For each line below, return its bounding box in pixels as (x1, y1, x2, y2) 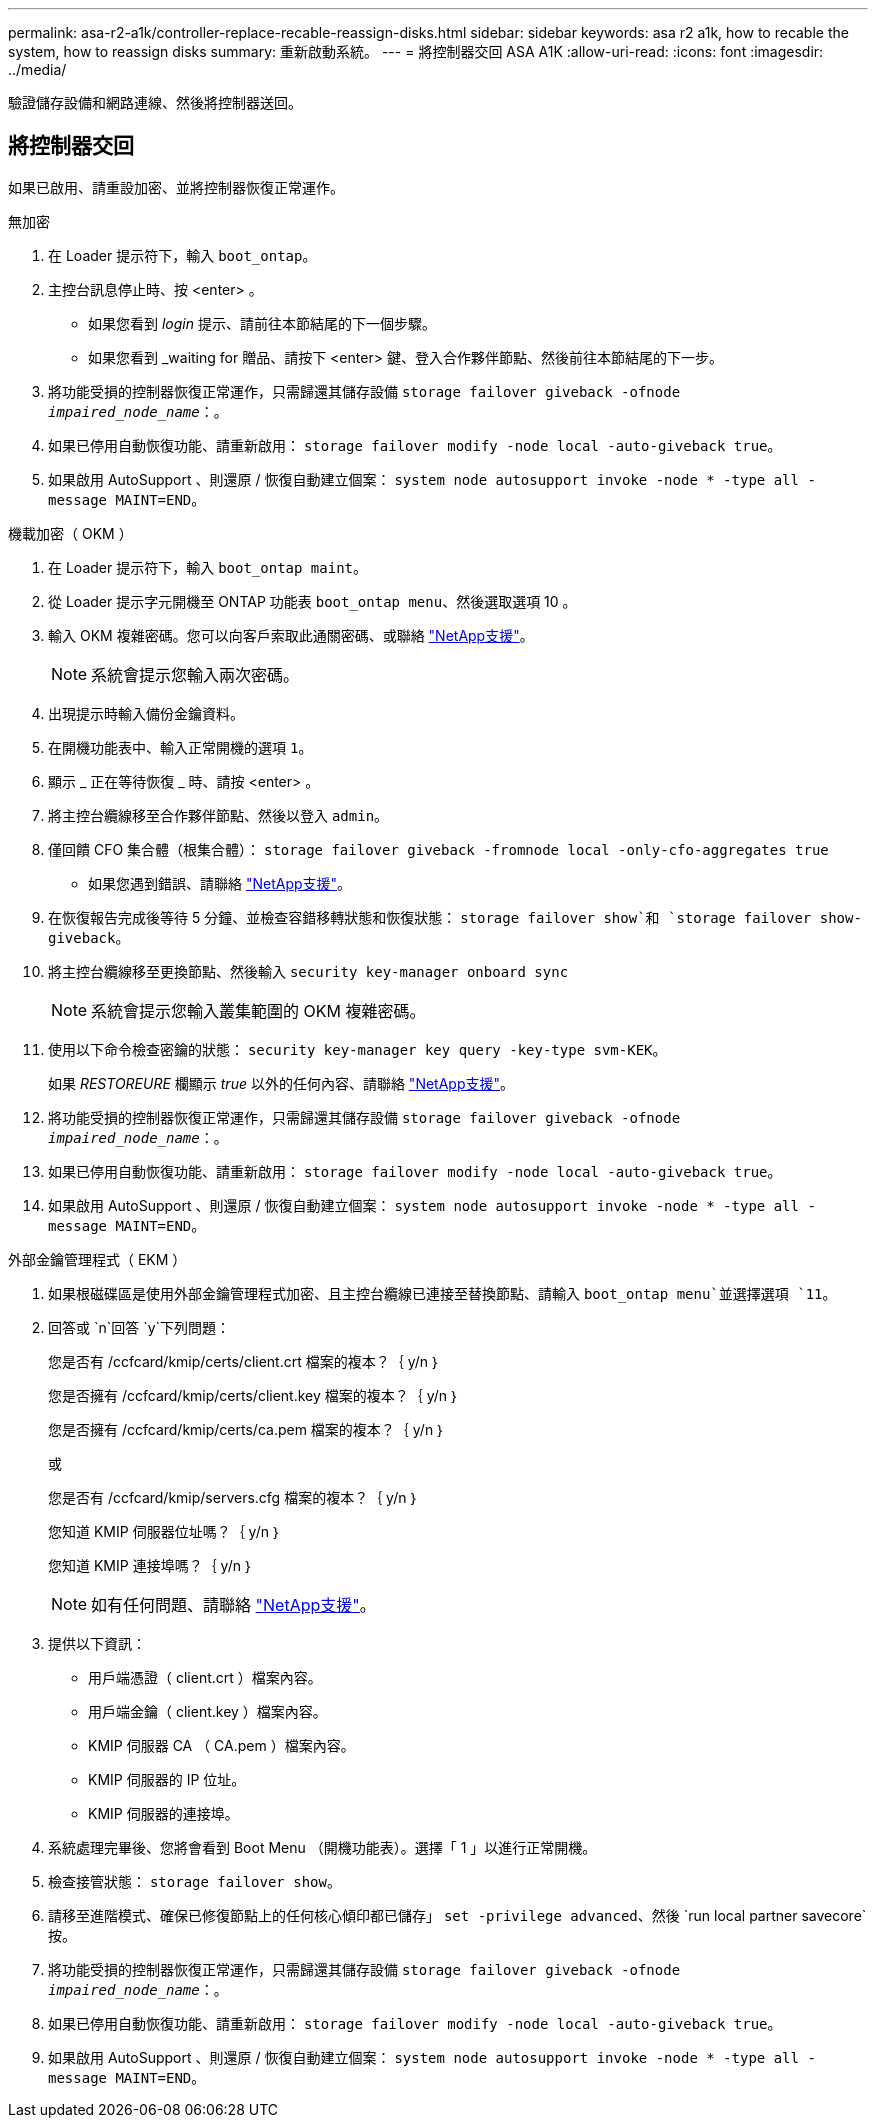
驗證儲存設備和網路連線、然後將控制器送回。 (8, 94, 302, 111)
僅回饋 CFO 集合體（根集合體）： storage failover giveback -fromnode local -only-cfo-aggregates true (48, 840, 829, 858)
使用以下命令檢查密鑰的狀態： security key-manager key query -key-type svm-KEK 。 (48, 1040, 667, 1058)
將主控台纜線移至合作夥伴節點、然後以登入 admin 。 (48, 806, 389, 824)
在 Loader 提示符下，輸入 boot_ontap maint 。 (48, 558, 367, 576)
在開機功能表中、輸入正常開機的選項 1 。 (48, 738, 313, 756)
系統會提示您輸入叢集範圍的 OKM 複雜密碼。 (91, 1000, 426, 1021)
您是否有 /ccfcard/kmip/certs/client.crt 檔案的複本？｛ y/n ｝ (48, 1352, 441, 1370)
